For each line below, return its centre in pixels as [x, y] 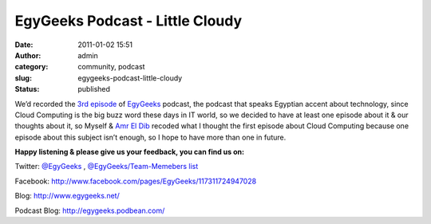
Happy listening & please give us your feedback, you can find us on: [130, 152]
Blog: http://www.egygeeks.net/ [67, 196]
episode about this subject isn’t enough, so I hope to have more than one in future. [150, 137]
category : [32, 67]
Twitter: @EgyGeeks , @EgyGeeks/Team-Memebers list [107, 167]
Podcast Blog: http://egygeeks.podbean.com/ [90, 210]
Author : [28, 55]
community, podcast [111, 67]
